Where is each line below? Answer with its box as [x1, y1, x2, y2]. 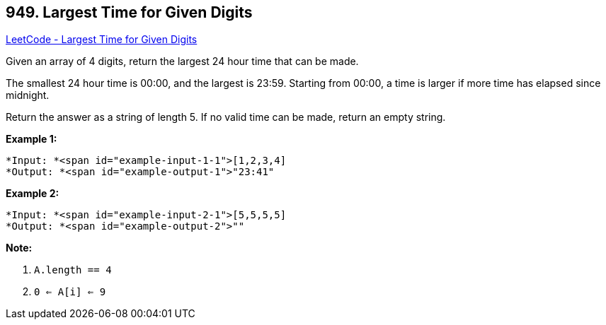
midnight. [6, 89, 50, 102]
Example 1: [6, 133, 57, 146]
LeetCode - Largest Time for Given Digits [6, 33, 198, 46]
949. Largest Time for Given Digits [6, 4, 253, 21]
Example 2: [6, 187, 59, 200]
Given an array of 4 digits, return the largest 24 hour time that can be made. [6, 55, 359, 68]
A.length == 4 [34, 264, 112, 276]
